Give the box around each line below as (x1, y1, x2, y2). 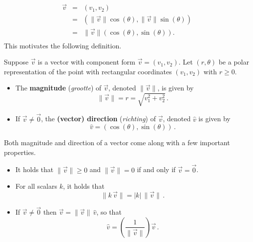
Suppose (4, 57, 29, 67)
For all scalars (15, 181, 58, 191)
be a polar (218, 57, 249, 67)
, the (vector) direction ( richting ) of (41, 113, 156, 124)
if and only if (137, 164, 176, 175)
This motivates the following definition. (4, 40, 122, 50)
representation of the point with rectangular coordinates (4, 66, 172, 76)
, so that (96, 207, 122, 217)
